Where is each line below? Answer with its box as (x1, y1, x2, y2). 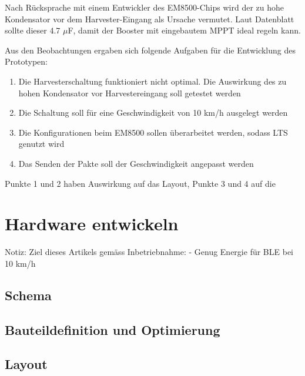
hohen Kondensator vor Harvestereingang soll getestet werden (18, 86, 241, 99)
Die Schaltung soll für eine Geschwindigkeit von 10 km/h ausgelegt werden (18, 106, 288, 119)
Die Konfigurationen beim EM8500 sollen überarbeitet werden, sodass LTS (18, 126, 288, 138)
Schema (5, 286, 52, 304)
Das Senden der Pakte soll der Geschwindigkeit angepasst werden (18, 157, 254, 169)
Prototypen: (5, 55, 48, 68)
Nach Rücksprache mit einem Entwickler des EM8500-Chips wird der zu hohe (5, 1, 284, 13)
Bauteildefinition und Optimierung (5, 320, 220, 338)
